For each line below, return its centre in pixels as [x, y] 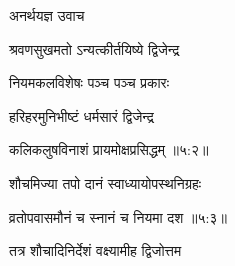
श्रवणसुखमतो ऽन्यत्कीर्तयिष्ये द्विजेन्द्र [94, 48]
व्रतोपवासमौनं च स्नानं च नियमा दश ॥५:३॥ [118, 216]
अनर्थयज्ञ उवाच [47, 15]
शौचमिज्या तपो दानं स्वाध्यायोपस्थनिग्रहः [105, 182]
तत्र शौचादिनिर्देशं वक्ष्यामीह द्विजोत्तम [95, 250]
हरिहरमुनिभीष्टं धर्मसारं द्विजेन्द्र [81, 115]
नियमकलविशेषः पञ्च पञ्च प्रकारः [89, 82]
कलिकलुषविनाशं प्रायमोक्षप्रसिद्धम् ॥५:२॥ [109, 149]
